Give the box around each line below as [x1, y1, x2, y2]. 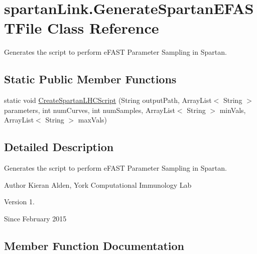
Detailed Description [4, 139, 114, 155]
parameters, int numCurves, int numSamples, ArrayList [4, 104, 175, 115]
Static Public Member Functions [4, 71, 177, 87]
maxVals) [78, 114, 107, 125]
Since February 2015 [4, 213, 67, 223]
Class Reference [47, 18, 159, 38]
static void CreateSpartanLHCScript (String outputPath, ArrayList [4, 95, 212, 105]
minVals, [219, 104, 246, 115]
